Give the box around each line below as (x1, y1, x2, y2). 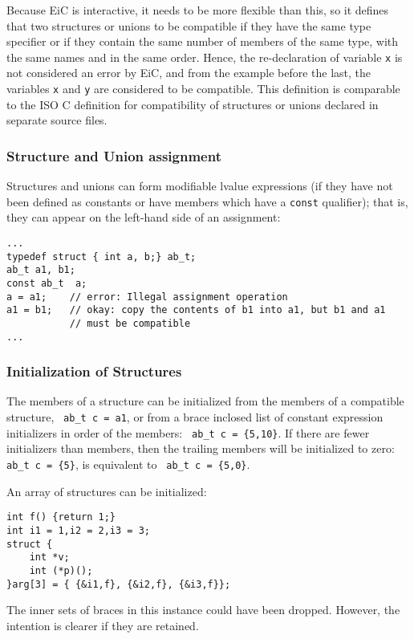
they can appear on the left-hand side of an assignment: (6, 209, 281, 226)
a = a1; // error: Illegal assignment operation (6, 291, 288, 303)
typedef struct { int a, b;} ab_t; (6, 250, 197, 263)
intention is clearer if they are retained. (6, 617, 199, 633)
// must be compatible (69, 317, 191, 329)
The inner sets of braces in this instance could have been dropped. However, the (6, 601, 400, 618)
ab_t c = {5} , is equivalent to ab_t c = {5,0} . (6, 455, 250, 472)
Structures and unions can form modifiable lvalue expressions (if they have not (6, 177, 393, 194)
